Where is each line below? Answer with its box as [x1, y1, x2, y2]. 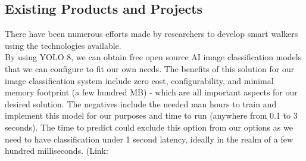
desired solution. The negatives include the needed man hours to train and [5, 97, 277, 110]
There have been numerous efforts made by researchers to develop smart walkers [5, 27, 298, 40]
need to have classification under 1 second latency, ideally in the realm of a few [5, 132, 293, 145]
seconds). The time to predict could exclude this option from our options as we [5, 120, 293, 133]
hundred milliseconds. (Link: [5, 144, 108, 157]
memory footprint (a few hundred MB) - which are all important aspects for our [5, 86, 298, 98]
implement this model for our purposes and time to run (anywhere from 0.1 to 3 [5, 109, 298, 122]
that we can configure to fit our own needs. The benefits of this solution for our [5, 62, 295, 75]
